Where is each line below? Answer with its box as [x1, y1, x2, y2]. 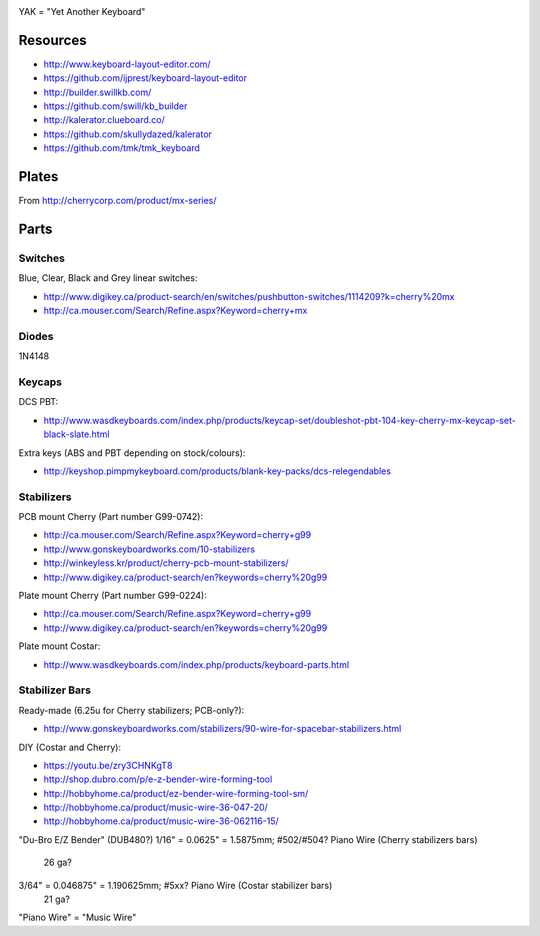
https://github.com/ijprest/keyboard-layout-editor [43, 72, 248, 84]
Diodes [18, 329, 54, 343]
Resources [18, 31, 87, 49]
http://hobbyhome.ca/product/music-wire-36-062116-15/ [43, 815, 279, 827]
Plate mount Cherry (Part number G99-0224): [18, 590, 207, 602]
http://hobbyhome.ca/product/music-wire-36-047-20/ [43, 801, 269, 814]
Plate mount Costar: [18, 640, 101, 652]
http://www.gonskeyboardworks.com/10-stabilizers [43, 543, 255, 555]
